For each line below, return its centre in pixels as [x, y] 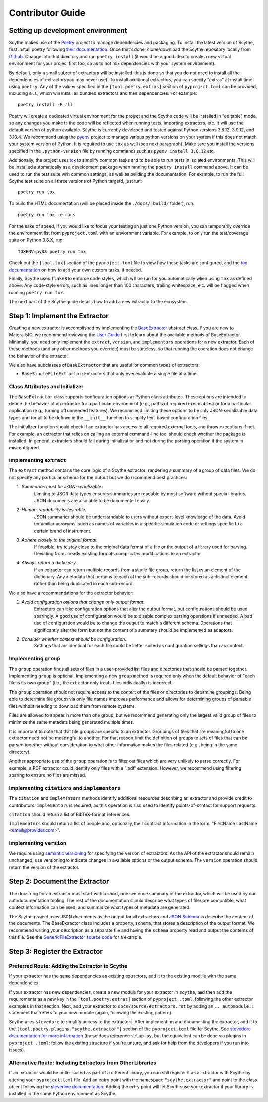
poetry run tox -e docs [47, 215]
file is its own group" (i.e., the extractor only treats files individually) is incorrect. [91, 683]
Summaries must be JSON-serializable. [62, 487]
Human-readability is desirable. [54, 510]
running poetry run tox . [37, 292]
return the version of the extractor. [44, 867]
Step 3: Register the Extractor [56, 952]
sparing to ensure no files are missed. [48, 775]
